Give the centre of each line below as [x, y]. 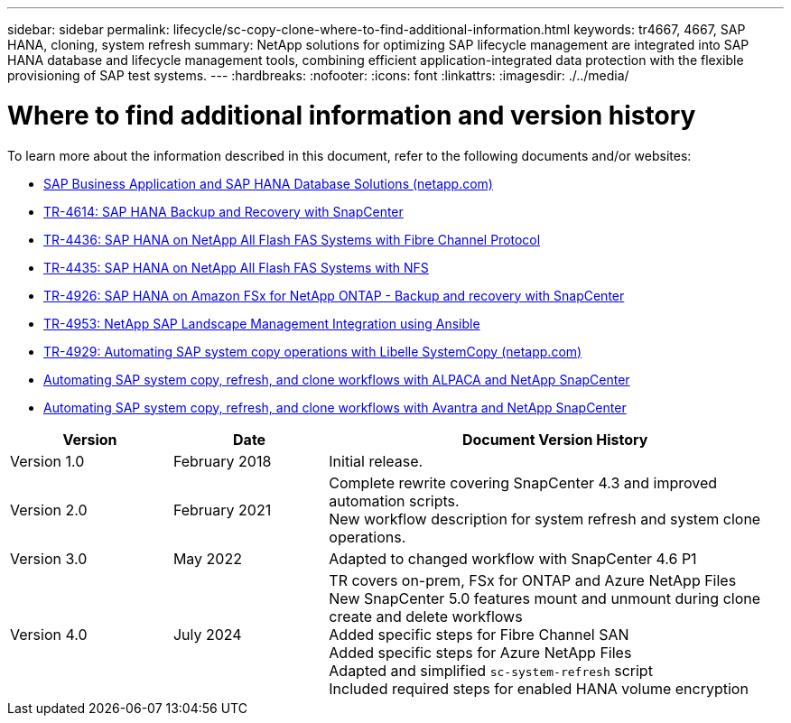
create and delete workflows [426, 616]
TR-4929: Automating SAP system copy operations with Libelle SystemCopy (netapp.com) [313, 351]
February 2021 [222, 510]
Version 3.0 [49, 558]
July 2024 [207, 634]
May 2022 [207, 558]
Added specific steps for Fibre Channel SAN [479, 634]
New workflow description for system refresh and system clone [545, 519]
